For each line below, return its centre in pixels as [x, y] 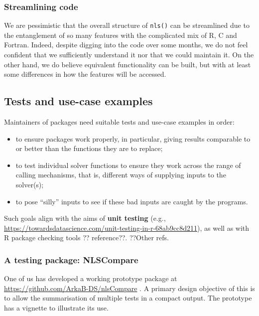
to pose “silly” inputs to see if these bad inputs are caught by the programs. [132, 201]
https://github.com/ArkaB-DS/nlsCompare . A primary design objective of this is [129, 288]
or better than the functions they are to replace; [89, 148]
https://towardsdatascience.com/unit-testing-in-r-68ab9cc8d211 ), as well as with [127, 228]
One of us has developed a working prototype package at [91, 278]
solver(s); [30, 185]
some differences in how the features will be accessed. [85, 74]
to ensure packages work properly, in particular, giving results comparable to [133, 138]
